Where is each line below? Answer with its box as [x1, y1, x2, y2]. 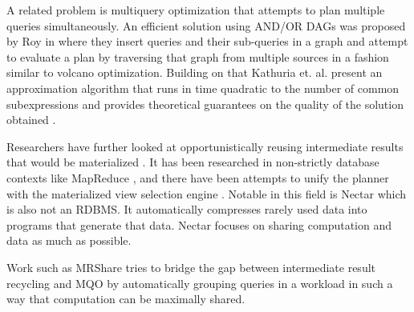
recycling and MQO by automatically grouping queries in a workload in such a [6, 274, 393, 291]
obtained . [6, 111, 56, 128]
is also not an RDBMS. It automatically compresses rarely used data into [6, 201, 367, 218]
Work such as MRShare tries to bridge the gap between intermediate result [6, 258, 376, 275]
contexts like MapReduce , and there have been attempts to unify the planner [6, 169, 389, 186]
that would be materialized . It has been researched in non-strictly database [6, 154, 379, 170]
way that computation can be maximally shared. [6, 290, 246, 307]
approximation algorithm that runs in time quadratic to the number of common [6, 79, 400, 96]
